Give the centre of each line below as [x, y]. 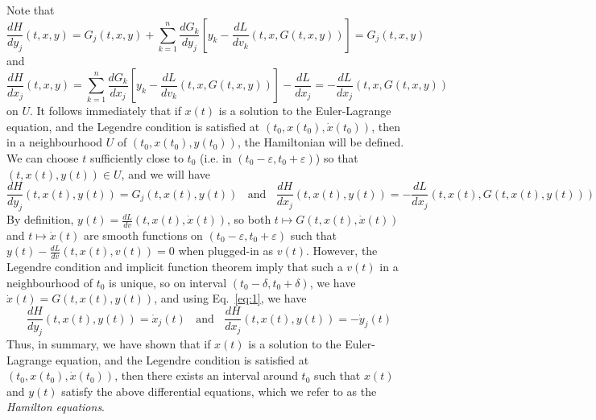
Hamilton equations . [56, 407]
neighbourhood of [50, 282]
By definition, [40, 219]
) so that [337, 157]
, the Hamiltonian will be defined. [321, 142]
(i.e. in [215, 157]
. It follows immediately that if [106, 111]
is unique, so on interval [168, 282]
